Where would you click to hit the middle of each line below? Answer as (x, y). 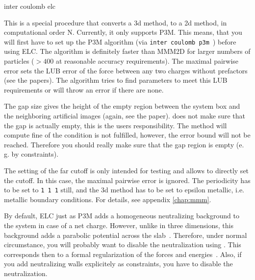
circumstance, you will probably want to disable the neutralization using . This (123, 245)
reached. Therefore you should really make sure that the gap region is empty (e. (124, 144)
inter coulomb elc (30, 6)
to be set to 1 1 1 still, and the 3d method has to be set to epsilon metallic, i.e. (124, 190)
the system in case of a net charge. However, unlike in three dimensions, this (119, 225)
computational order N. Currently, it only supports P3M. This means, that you (123, 32)
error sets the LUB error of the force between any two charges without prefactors (126, 70)
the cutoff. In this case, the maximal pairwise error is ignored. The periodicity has (127, 180)
